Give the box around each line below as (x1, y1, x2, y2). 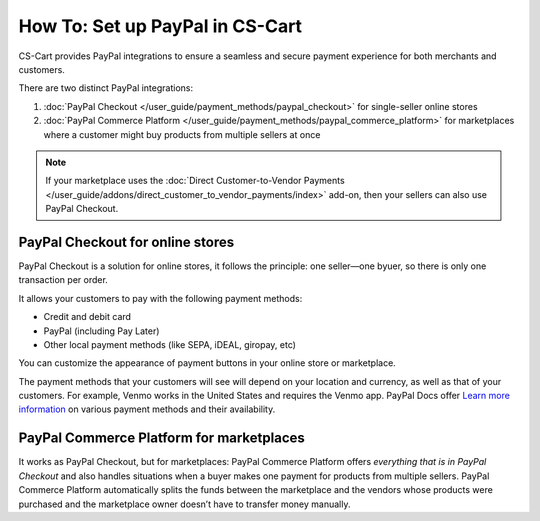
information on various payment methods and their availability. (18, 403, 276, 415)
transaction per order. (18, 274, 109, 286)
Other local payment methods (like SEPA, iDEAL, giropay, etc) (43, 338, 297, 350)
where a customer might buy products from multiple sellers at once (43, 128, 321, 140)
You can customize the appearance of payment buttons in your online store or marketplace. (18, 357, 397, 369)
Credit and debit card (43, 311, 132, 323)
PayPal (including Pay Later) (43, 325, 160, 337)
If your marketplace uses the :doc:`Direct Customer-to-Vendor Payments (45, 175, 345, 187)
